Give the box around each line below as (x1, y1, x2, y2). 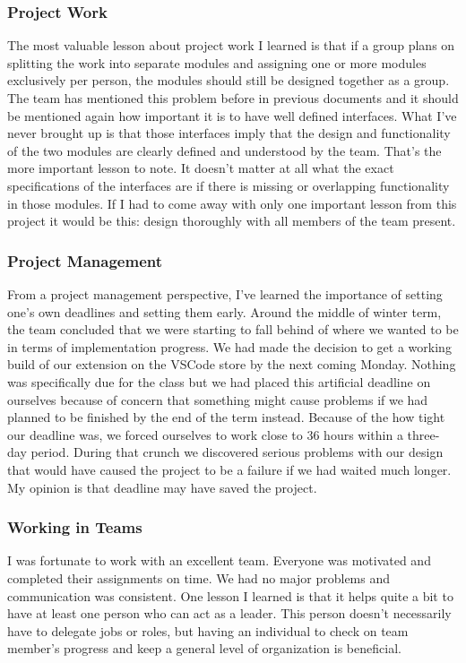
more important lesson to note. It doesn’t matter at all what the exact (7, 159, 394, 177)
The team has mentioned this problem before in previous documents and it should (7, 89, 459, 107)
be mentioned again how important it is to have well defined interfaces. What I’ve (7, 106, 457, 125)
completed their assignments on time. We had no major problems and (7, 568, 391, 587)
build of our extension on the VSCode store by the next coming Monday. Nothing (7, 355, 456, 374)
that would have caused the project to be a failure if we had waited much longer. (7, 460, 452, 478)
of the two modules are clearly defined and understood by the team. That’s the (7, 141, 442, 159)
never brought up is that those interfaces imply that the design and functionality (7, 124, 451, 142)
